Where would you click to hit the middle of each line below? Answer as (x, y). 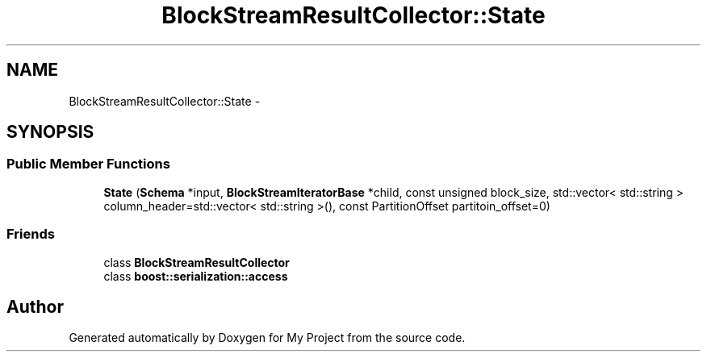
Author (35, 306)
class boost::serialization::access (196, 276)
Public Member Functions (88, 164)
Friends (31, 234)
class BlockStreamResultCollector (197, 262)
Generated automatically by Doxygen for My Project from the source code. (267, 338)
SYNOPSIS (50, 132)
